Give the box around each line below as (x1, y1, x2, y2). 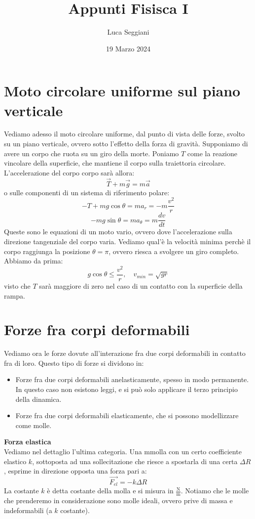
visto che (4, 280, 31, 291)
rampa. (4, 290, 25, 301)
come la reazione (187, 148, 237, 158)
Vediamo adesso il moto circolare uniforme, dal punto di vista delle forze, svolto (4, 129, 245, 139)
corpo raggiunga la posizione (4, 246, 90, 256)
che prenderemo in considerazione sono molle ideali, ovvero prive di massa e (4, 495, 233, 506)
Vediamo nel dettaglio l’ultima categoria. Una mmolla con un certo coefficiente (4, 446, 242, 456)
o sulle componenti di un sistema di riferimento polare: (4, 187, 170, 197)
